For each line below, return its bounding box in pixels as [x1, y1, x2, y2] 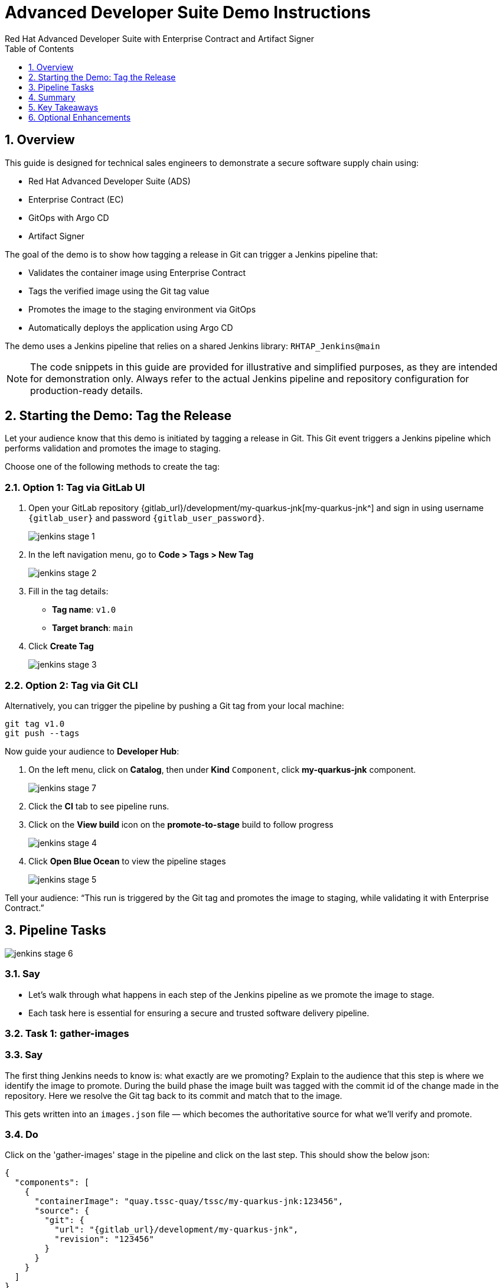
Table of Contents [5, 43, 74, 54]
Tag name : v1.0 [52, 604, 116, 615]
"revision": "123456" [54, 1234, 154, 1244]
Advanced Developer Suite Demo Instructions [5, 2, 371, 22]
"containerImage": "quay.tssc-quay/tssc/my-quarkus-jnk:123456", [34, 1196, 344, 1206]
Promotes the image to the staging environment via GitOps [28, 304, 256, 314]
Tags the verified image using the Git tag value [28, 285, 210, 296]
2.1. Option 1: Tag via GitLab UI [5, 481, 145, 493]
